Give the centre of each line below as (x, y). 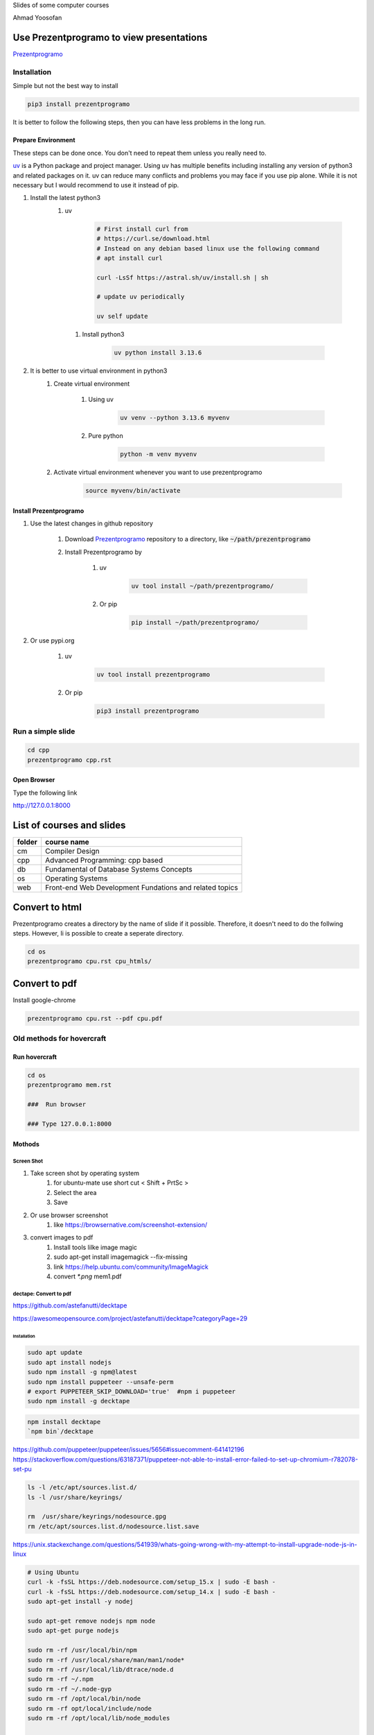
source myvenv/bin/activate (133, 490)
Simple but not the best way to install (65, 86)
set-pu (23, 1469)
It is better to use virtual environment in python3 (99, 371)
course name (67, 842)
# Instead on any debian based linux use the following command (208, 248)
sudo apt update (55, 1353)
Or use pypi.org (52, 641)
